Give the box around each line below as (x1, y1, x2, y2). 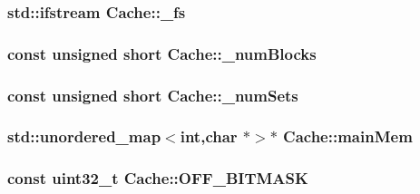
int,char (180, 125, 238, 148)
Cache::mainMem (283, 125, 413, 148)
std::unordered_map (7, 125, 161, 148)
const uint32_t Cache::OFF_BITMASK (7, 167, 308, 189)
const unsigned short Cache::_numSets (7, 83, 298, 106)
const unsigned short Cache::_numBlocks (7, 42, 317, 64)
